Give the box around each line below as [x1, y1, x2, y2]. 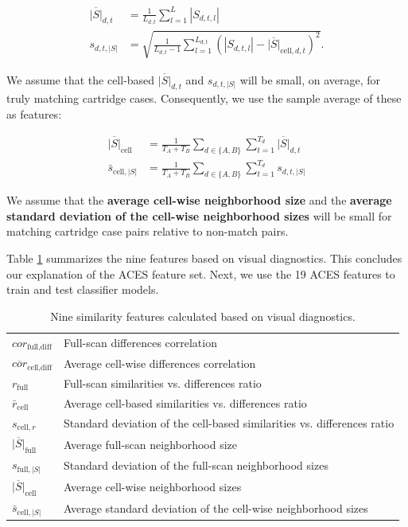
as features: [6, 105, 62, 122]
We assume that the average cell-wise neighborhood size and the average [6, 192, 392, 209]
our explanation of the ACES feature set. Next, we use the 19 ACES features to [6, 265, 395, 282]
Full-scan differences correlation [64, 334, 217, 351]
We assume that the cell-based [6, 71, 155, 88]
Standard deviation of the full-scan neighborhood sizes [64, 457, 328, 474]
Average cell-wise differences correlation [64, 354, 256, 371]
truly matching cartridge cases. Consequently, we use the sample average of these [6, 90, 402, 107]
